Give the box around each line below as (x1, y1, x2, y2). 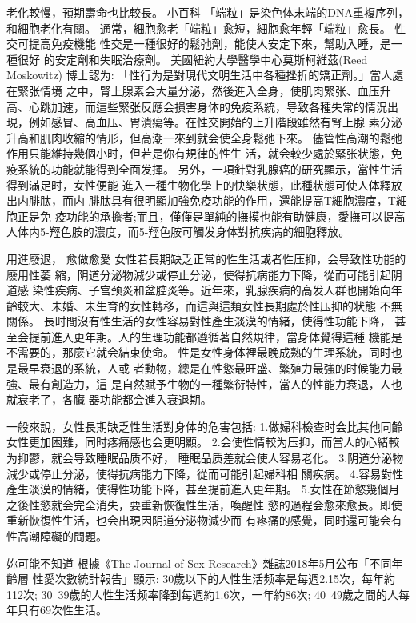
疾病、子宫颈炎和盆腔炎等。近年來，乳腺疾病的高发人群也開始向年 (54, 282, 402, 298)
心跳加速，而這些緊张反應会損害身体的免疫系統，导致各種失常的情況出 (28, 98, 398, 114)
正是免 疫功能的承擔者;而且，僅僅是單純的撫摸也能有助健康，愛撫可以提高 (17, 207, 406, 224)
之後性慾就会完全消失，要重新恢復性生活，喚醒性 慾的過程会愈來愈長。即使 (6, 496, 402, 513)
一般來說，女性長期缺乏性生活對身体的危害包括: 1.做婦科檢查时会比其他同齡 (6, 417, 403, 434)
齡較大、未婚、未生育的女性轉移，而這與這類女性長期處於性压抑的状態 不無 (6, 297, 402, 313)
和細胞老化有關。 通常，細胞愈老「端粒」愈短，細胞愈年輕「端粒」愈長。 (6, 19, 391, 36)
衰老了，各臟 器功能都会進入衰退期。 (17, 391, 212, 408)
